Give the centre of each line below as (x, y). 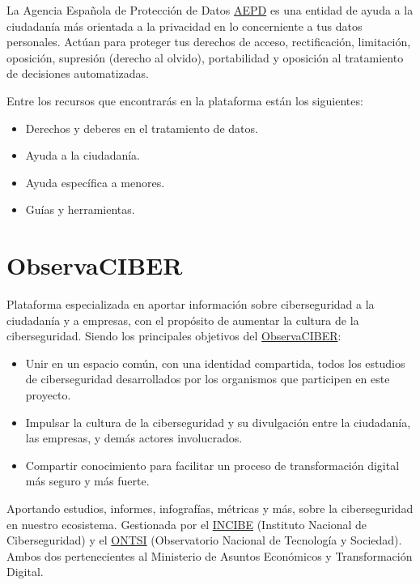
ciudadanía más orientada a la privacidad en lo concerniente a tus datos (185, 26)
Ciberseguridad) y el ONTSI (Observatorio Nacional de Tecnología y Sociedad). (204, 540)
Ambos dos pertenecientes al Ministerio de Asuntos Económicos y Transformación (210, 555)
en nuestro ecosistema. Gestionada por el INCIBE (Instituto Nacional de (187, 524)
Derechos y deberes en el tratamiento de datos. (142, 128)
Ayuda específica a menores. (95, 182)
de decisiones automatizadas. (78, 73)
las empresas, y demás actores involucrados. (134, 438)
